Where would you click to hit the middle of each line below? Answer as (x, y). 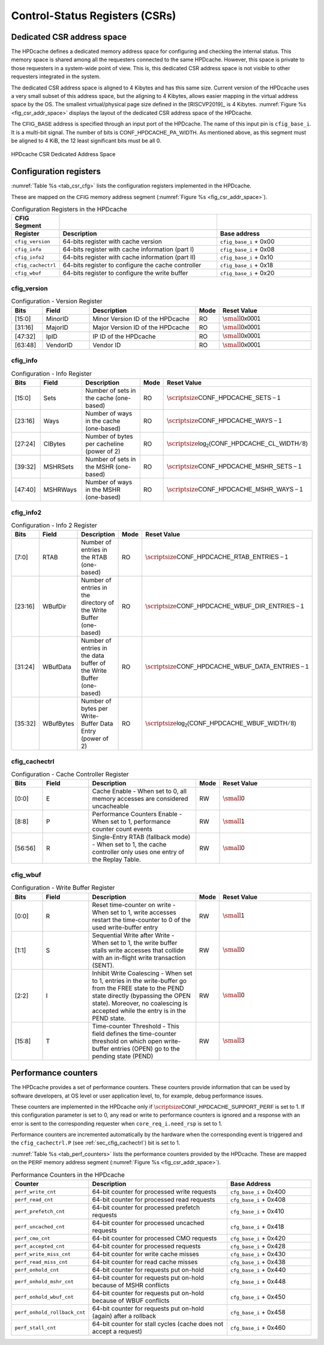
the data (93, 656)
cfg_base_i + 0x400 (258, 1192)
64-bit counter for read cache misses (145, 1262)
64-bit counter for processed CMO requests (154, 1239)
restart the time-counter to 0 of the (142, 920)
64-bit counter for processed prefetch (146, 1207)
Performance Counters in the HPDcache (68, 1174)
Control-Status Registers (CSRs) (94, 16)
